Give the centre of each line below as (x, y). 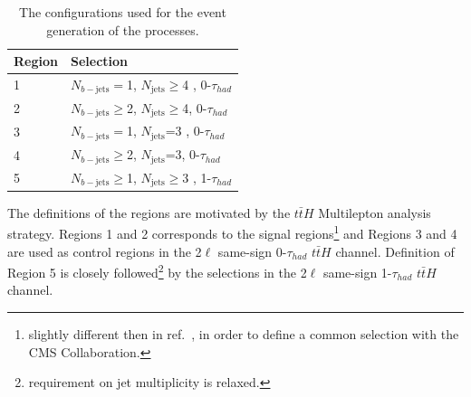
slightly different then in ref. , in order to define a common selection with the (244, 334)
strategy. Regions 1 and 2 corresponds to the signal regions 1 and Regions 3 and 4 (232, 232)
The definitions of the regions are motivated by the (149, 212)
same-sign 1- (357, 272)
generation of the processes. (123, 29)
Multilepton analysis (375, 212)
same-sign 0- (252, 251)
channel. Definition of (395, 251)
